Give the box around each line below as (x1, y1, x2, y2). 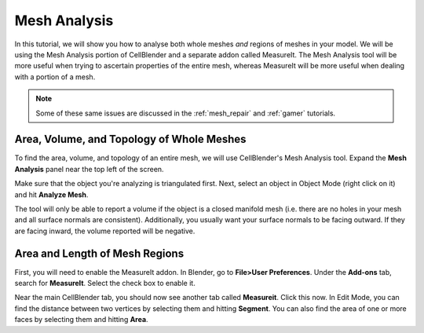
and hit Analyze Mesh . (14, 189, 89, 199)
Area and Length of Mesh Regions (14, 247, 185, 260)
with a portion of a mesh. (14, 71, 96, 82)
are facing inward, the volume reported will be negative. (14, 226, 196, 236)
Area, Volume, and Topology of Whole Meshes (14, 133, 247, 146)
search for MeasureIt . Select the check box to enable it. (14, 279, 196, 288)
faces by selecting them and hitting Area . (14, 315, 148, 324)
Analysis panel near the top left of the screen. (14, 164, 164, 174)
